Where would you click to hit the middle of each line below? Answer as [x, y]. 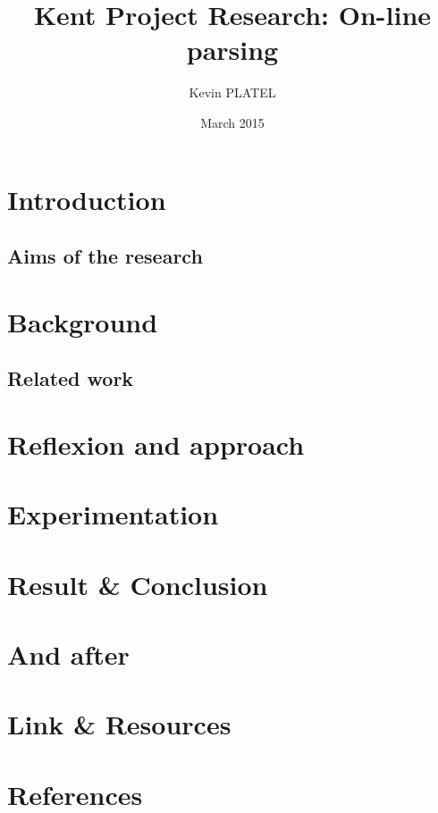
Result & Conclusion [138, 584]
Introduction [87, 199]
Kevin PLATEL [232, 92]
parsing [232, 50]
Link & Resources [119, 724]
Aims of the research [105, 256]
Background [83, 321]
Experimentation [113, 514]
